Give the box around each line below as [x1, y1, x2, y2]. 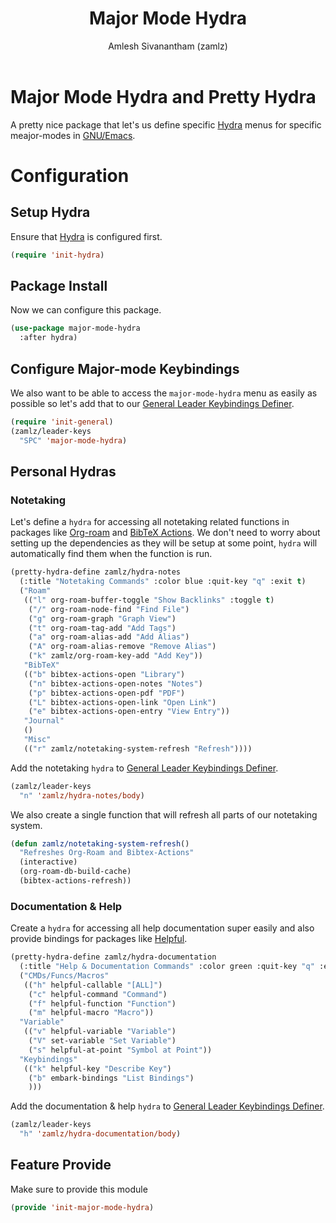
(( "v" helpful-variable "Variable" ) [23, 1027, 177, 1037]
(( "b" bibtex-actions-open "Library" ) [23, 669, 186, 679]
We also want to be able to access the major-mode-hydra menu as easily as [10, 387, 318, 399]
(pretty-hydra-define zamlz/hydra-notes [10, 567, 182, 577]
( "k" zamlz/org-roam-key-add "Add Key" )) [28, 651, 203, 661]
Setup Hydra [10, 204, 91, 221]
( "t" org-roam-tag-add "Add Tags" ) [28, 623, 177, 633]
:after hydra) [19, 333, 78, 343]
